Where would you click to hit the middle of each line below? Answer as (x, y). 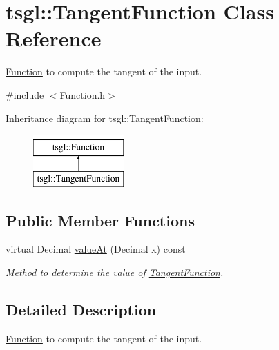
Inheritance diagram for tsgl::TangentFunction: (105, 118)
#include (25, 94)
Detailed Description (81, 310)
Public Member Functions (100, 220)
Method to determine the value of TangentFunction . (115, 272)
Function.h (83, 94)
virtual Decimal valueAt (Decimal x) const (96, 249)
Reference (54, 38)
